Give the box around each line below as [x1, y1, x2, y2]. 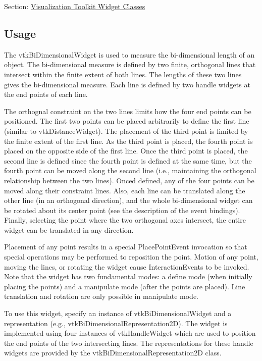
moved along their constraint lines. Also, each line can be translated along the [4, 185, 245, 195]
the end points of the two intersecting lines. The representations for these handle [4, 337, 253, 348]
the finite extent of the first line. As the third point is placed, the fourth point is [4, 135, 253, 146]
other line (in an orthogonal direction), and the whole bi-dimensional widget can [4, 195, 253, 205]
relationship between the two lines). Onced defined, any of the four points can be [4, 175, 254, 185]
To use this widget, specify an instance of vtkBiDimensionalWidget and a [4, 308, 232, 319]
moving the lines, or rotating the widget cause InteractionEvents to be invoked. [4, 261, 249, 272]
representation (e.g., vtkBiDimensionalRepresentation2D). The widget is [4, 318, 228, 328]
